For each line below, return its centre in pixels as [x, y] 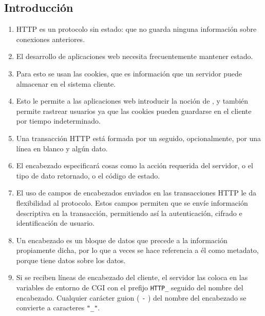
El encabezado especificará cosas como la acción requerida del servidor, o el [135, 165]
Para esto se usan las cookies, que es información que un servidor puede [129, 73]
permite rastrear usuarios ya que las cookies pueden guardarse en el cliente [134, 111]
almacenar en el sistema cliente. [66, 83]
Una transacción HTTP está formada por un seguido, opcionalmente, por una [139, 138]
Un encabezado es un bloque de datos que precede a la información [122, 240]
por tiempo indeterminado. [59, 121]
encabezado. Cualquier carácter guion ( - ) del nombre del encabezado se [131, 297]
